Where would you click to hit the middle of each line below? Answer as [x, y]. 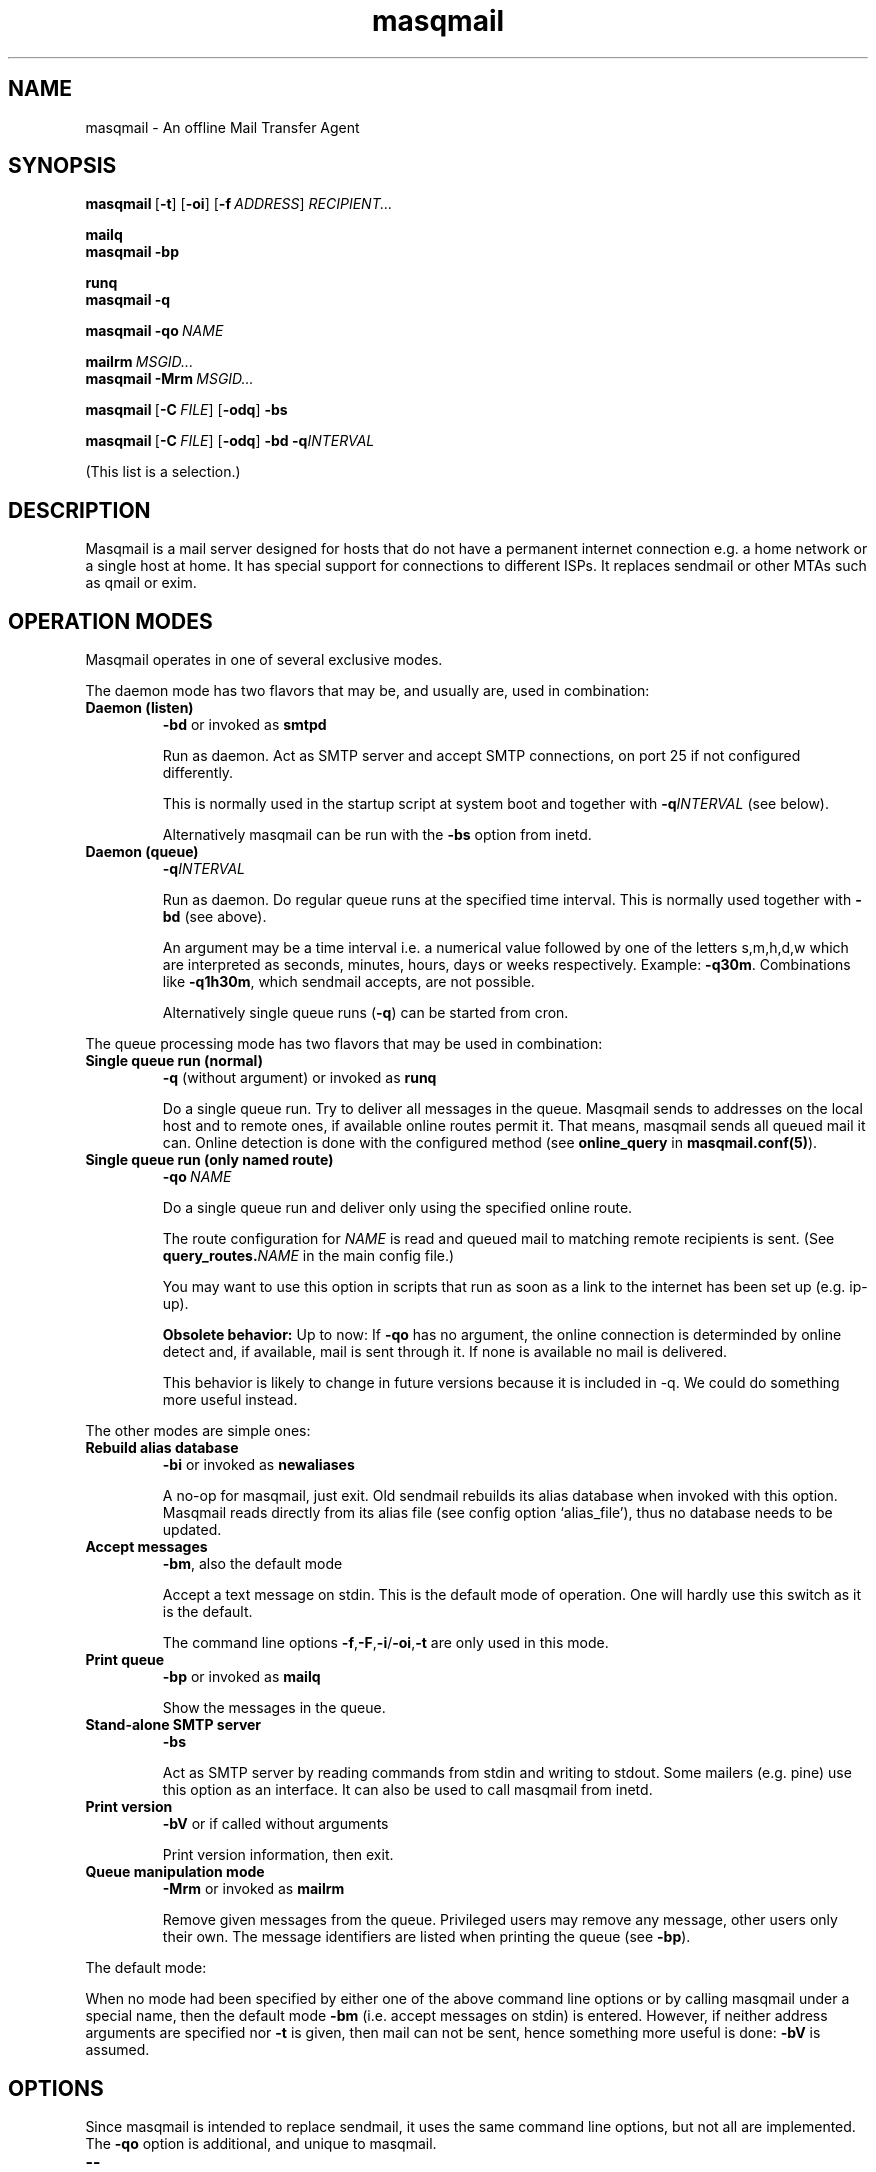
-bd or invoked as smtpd [244, 725]
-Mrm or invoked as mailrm [253, 1889]
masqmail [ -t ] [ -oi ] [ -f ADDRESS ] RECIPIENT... [239, 204]
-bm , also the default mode [252, 1564]
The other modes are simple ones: [198, 1431]
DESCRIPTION [79, 510]
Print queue [125, 1660]
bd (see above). [214, 917]
